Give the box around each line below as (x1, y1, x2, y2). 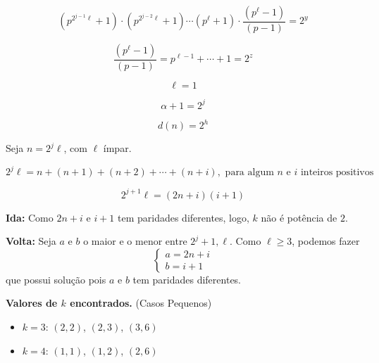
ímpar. (103, 141, 132, 155)
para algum (225, 167, 274, 178)
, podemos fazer (292, 234, 360, 248)
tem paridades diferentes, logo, (118, 210, 249, 224)
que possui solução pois (6, 272, 106, 286)
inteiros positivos (300, 167, 374, 178)
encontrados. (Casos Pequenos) (70, 295, 212, 310)
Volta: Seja (6, 234, 56, 248)
